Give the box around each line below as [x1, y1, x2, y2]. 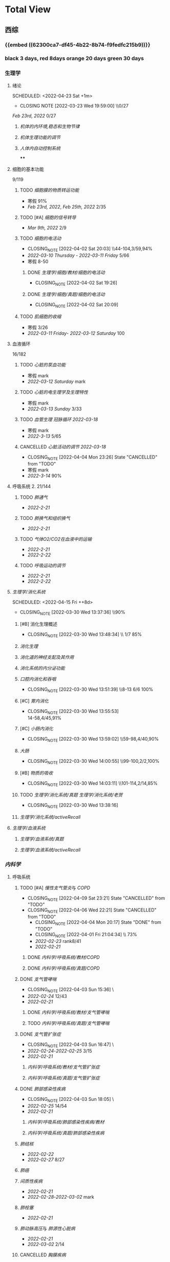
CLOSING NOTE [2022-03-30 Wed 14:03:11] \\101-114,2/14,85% [27, 780, 158, 787]
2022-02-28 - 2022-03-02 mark [27, 1194, 94, 1200]
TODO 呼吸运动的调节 [19, 562, 66, 568]
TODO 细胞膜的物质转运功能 [19, 187, 79, 193]
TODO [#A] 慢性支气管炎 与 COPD [19, 884, 91, 891]
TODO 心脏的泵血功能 [19, 362, 66, 368]
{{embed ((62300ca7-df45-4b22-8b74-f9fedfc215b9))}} [5, 41, 151, 48]
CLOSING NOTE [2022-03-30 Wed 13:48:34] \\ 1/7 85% [27, 631, 142, 639]
